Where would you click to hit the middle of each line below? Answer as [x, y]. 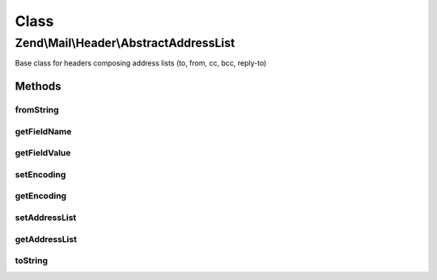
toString [32, 261]
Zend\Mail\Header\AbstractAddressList [125, 43]
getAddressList [46, 239]
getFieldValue [43, 153]
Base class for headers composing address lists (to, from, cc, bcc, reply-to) [141, 63]
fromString [37, 110]
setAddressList [46, 217]
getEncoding [41, 196]
